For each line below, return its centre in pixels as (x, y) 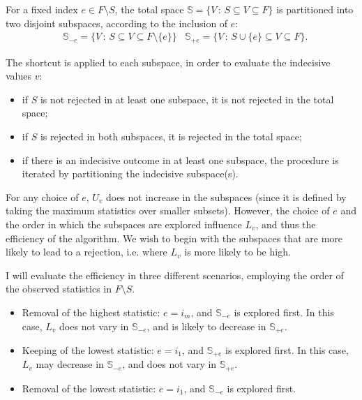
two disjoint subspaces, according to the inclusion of (117, 23)
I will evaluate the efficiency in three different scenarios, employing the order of (175, 275)
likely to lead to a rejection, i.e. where (86, 252)
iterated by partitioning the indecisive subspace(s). (130, 173)
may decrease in (70, 364)
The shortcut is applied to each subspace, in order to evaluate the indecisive (168, 62)
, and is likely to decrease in (206, 326)
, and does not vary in (169, 364)
